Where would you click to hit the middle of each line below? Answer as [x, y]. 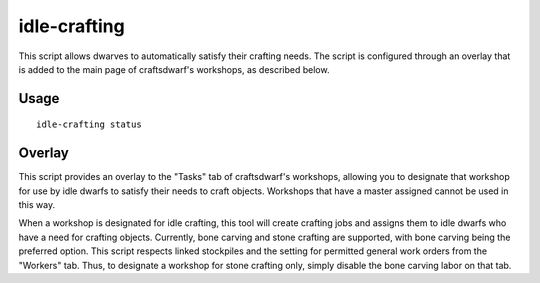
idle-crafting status [89, 124]
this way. [36, 205]
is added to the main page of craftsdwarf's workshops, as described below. [174, 69]
